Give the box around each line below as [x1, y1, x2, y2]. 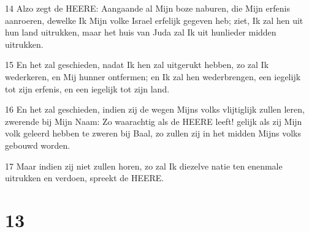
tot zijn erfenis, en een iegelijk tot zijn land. [5, 82, 170, 95]
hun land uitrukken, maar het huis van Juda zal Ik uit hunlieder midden [5, 26, 277, 39]
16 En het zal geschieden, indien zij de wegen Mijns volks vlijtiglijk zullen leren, [5, 103, 305, 116]
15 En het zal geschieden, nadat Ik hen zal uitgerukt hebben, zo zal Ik [5, 58, 269, 71]
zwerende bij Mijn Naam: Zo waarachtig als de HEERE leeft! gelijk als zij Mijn [5, 114, 302, 127]
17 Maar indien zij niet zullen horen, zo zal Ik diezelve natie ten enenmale [5, 159, 283, 172]
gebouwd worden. [5, 138, 71, 151]
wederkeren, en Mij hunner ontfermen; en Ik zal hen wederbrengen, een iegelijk [5, 70, 301, 83]
